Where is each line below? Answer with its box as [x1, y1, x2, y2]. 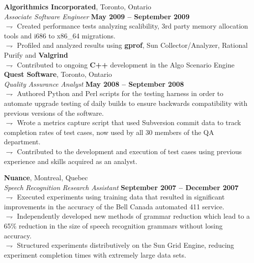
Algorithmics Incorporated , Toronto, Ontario [4, 1, 151, 11]
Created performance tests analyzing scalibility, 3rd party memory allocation [17, 21, 248, 31]
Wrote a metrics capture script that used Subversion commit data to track [17, 117, 241, 128]
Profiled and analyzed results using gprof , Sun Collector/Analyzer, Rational [17, 40, 248, 50]
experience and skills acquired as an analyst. [4, 156, 138, 166]
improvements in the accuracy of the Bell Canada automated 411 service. [4, 201, 225, 211]
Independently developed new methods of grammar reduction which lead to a [17, 211, 250, 221]
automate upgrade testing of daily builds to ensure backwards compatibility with [4, 98, 248, 108]
